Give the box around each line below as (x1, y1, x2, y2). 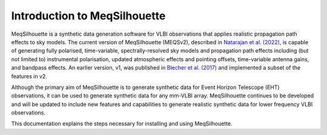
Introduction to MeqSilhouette (11, 9, 166, 22)
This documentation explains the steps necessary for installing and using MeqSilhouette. (11, 120, 233, 127)
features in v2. (11, 73, 48, 80)
